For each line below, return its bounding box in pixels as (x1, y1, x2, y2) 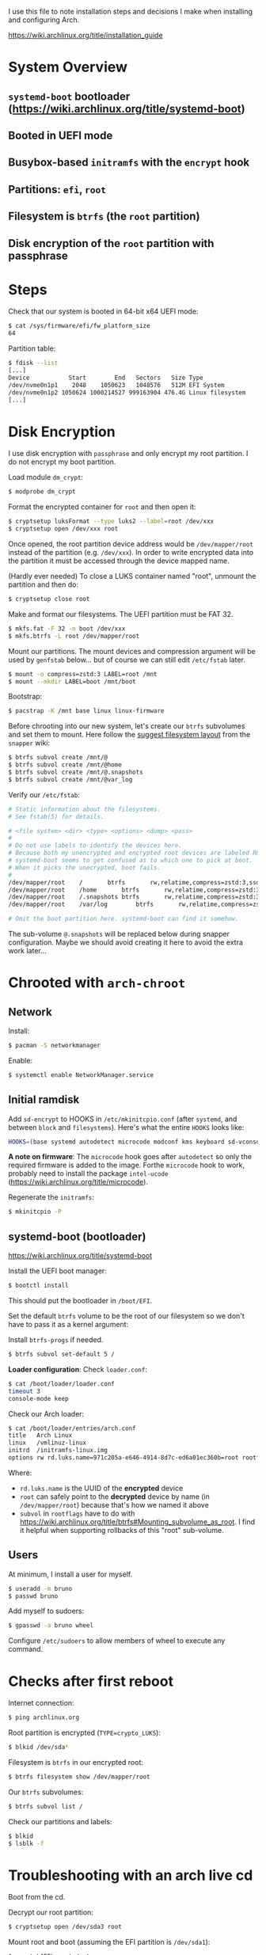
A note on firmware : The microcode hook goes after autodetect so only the (8, 1152, 252, 1162)
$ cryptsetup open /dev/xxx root (8, 525, 119, 533)
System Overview (8, 59, 128, 76)
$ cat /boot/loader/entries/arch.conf (8, 1424, 136, 1432)
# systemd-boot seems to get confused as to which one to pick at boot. (8, 857, 253, 865)
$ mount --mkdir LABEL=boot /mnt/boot (8, 677, 136, 686)
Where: (8, 1468, 32, 1478)
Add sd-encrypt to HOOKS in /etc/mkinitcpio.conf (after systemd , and (8, 1114, 237, 1124)
